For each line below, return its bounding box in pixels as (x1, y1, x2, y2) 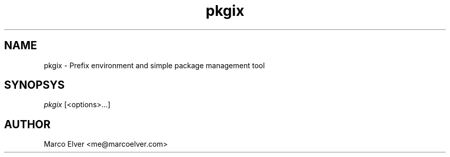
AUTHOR (4, 117, 51, 131)
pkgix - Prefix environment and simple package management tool (44, 61, 265, 70)
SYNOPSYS (4, 78, 65, 92)
